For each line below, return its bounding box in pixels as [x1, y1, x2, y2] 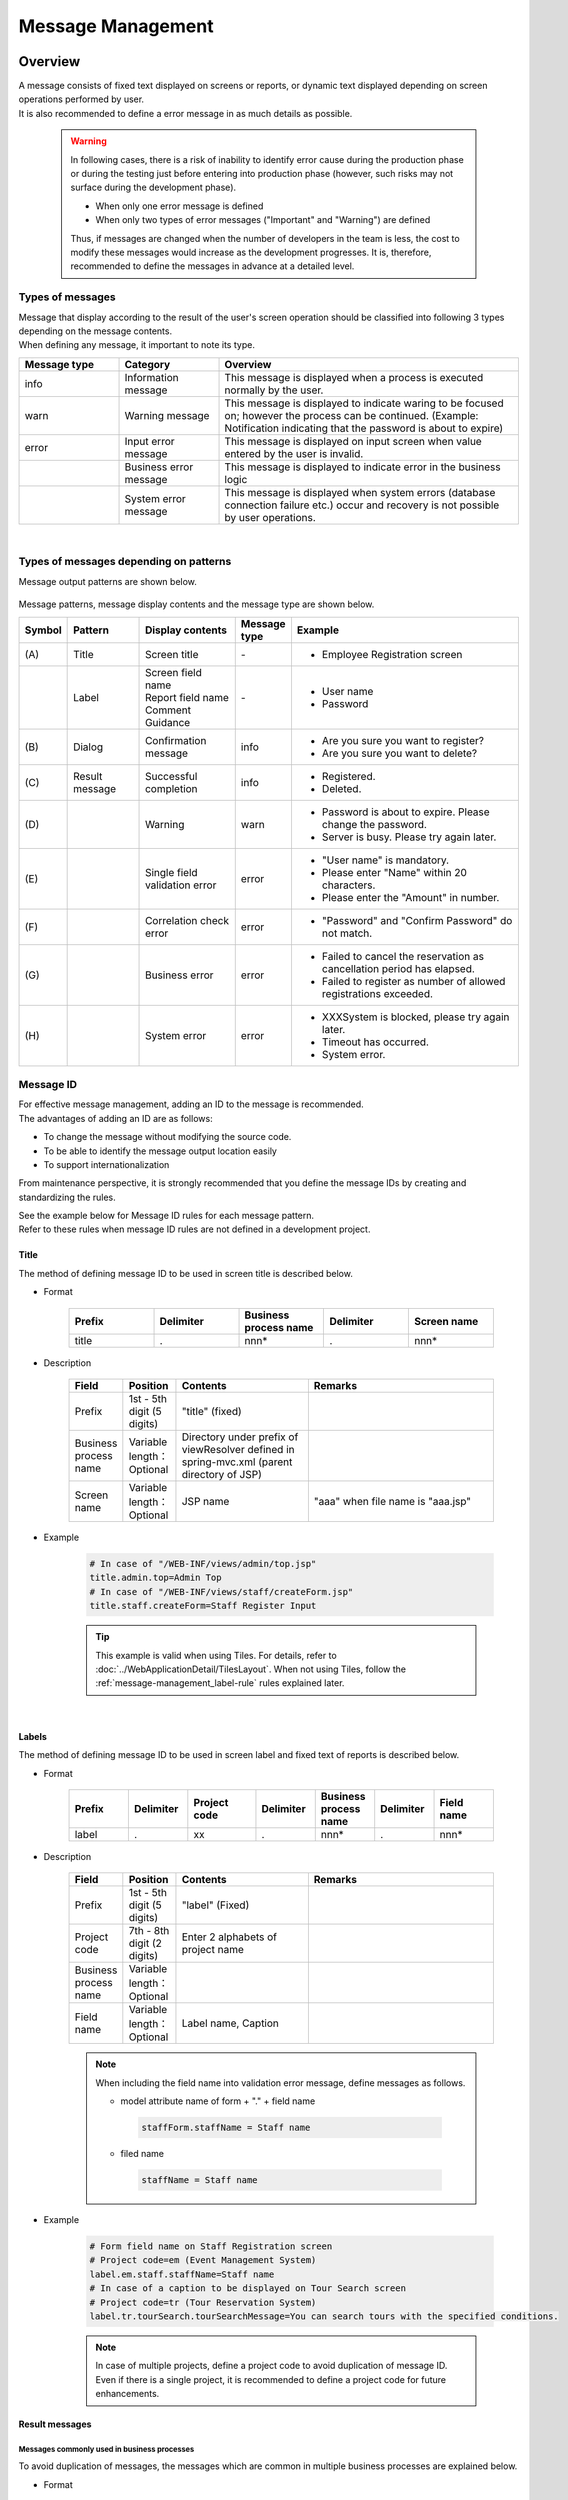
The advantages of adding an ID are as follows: [18, 1112, 214, 1124]
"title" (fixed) [181, 1405, 242, 1419]
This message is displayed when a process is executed [224, 370, 484, 384]
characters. [321, 878, 376, 892]
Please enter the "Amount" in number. [321, 890, 500, 904]
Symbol [24, 623, 62, 637]
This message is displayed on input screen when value [224, 434, 482, 448]
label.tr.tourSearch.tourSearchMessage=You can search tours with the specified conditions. [89, 2310, 559, 2322]
